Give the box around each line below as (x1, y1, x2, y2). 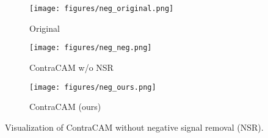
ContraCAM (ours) (29, 100, 101, 113)
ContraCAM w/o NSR (29, 60, 114, 73)
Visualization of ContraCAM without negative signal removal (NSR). (5, 120, 264, 133)
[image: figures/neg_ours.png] (29, 82, 156, 92)
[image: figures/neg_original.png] (29, 4, 174, 13)
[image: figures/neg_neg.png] (29, 43, 152, 53)
